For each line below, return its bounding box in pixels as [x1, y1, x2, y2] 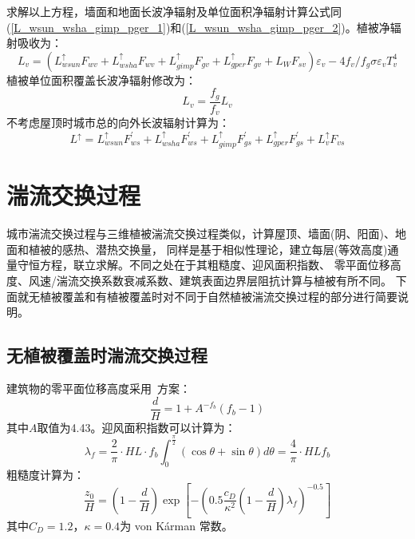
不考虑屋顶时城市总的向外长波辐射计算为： [6, 114, 230, 131]
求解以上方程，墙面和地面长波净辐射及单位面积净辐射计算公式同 [6, 3, 342, 19]
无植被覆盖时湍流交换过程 [6, 343, 207, 367]
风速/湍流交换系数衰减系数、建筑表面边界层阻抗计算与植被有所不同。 [28, 272, 392, 289]
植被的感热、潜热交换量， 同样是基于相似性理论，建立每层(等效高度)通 [28, 240, 399, 257]
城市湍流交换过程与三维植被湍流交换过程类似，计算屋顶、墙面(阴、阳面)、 [6, 225, 395, 242]
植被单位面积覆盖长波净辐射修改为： [6, 71, 196, 88]
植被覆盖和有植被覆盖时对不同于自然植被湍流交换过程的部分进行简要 [39, 287, 397, 304]
